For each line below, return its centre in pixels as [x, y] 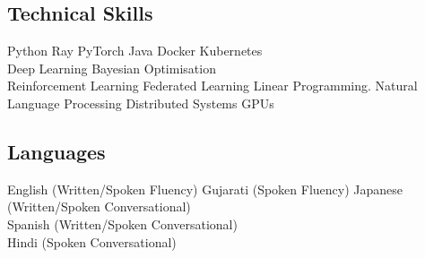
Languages [56, 151]
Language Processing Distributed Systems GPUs [141, 103]
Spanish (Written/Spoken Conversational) [122, 224]
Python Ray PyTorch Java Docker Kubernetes [135, 51]
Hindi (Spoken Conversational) [92, 241]
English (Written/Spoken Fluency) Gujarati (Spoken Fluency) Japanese [205, 189]
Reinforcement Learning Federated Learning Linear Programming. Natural [212, 86]
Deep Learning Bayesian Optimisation [112, 68]
